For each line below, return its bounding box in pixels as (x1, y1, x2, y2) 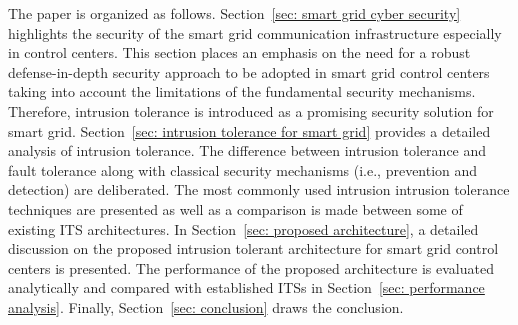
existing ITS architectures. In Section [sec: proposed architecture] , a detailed (8, 218, 479, 239)
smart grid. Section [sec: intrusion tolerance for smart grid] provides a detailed (8, 120, 491, 141)
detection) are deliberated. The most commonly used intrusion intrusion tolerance (8, 179, 510, 200)
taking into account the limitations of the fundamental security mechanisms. (8, 81, 476, 102)
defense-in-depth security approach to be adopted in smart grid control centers (8, 61, 490, 82)
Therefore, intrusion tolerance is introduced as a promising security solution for (8, 100, 494, 121)
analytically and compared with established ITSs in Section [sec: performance (8, 277, 485, 298)
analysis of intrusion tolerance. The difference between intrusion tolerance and (8, 140, 487, 161)
